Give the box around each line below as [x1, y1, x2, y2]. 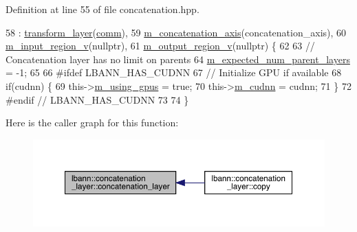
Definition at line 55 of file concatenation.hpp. [6, 2, 199, 16]
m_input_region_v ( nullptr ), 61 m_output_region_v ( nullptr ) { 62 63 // [6, 38, 315, 53]
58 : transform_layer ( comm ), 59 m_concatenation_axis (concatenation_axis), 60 [6, 25, 347, 39]
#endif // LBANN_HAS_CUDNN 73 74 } [6, 92, 189, 106]
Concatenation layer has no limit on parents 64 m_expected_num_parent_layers [6, 51, 350, 66]
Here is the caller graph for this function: [6, 115, 179, 130]
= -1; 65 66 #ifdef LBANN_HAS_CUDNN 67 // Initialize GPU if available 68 [6, 65, 342, 80]
